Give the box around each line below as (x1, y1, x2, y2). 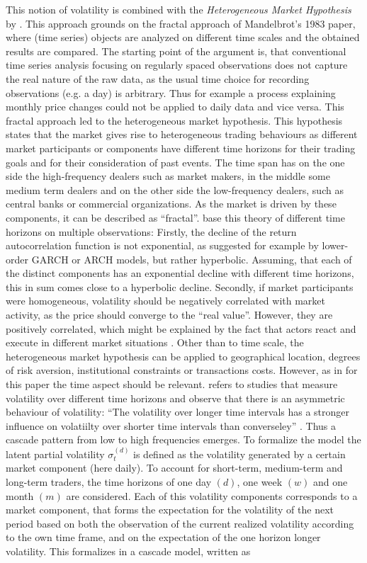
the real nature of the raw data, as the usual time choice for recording (6, 71, 310, 86)
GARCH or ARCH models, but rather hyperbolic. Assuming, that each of (31, 251, 352, 266)
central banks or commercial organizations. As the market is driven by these (6, 196, 337, 211)
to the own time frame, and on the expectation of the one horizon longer (6, 530, 321, 545)
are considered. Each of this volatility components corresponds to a (66, 488, 358, 503)
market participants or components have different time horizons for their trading (6, 140, 356, 155)
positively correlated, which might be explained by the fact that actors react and (6, 321, 356, 336)
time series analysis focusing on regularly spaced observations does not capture (6, 57, 348, 72)
